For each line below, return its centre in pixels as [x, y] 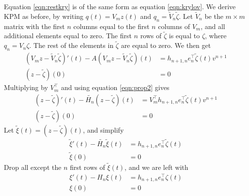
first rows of [87, 167]
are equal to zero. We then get [166, 45]
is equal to [184, 36]
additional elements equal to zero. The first [68, 36]
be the [214, 16]
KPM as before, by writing [44, 16]
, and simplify [103, 129]
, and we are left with [156, 167]
